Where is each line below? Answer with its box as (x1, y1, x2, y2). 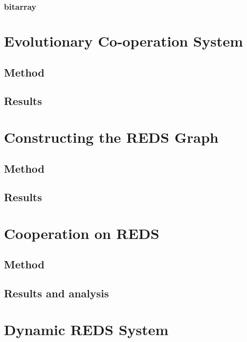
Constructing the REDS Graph (4, 127, 219, 147)
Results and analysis (4, 286, 109, 301)
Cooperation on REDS (4, 223, 159, 243)
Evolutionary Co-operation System (4, 31, 243, 51)
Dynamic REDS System (4, 319, 169, 339)
